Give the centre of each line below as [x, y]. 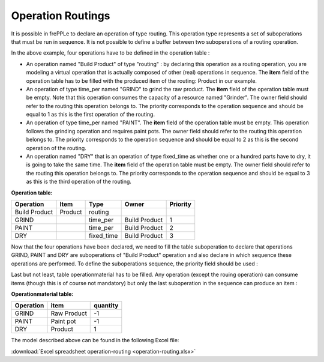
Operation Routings [61, 16]
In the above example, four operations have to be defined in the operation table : [110, 53]
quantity [106, 306]
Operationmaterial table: [42, 294]
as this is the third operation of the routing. [79, 182]
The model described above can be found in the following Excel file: [95, 340]
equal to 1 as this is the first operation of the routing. [91, 115]
